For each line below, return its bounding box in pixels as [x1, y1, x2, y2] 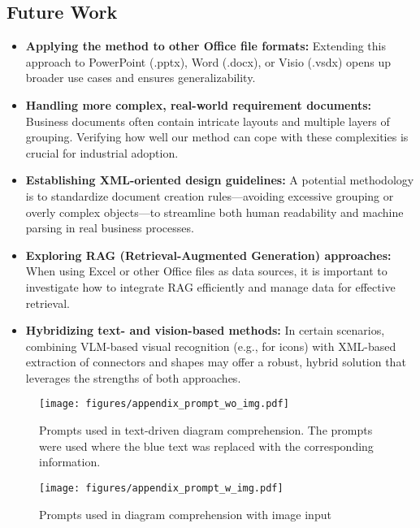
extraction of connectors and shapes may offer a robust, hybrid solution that [25, 353, 406, 370]
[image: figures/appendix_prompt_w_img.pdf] [39, 482, 284, 494]
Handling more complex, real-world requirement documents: [25, 96, 372, 113]
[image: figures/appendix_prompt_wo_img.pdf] [39, 398, 289, 410]
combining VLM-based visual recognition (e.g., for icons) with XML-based [25, 337, 396, 354]
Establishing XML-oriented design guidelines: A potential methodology [25, 171, 414, 188]
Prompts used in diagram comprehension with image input [39, 505, 331, 522]
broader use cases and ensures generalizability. [25, 69, 256, 86]
